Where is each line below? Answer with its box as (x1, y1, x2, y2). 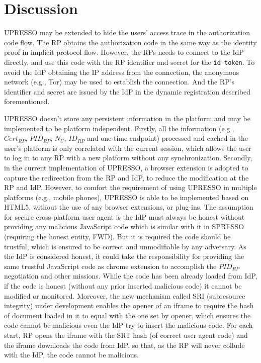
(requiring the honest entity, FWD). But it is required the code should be (4, 231, 231, 242)
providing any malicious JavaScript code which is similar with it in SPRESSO (4, 221, 244, 232)
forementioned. (4, 96, 50, 107)
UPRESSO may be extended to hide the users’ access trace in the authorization (4, 27, 250, 38)
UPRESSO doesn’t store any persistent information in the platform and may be (4, 113, 250, 123)
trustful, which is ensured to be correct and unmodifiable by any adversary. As (4, 241, 246, 251)
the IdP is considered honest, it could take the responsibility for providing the (4, 251, 244, 261)
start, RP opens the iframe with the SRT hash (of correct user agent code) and (4, 330, 248, 340)
